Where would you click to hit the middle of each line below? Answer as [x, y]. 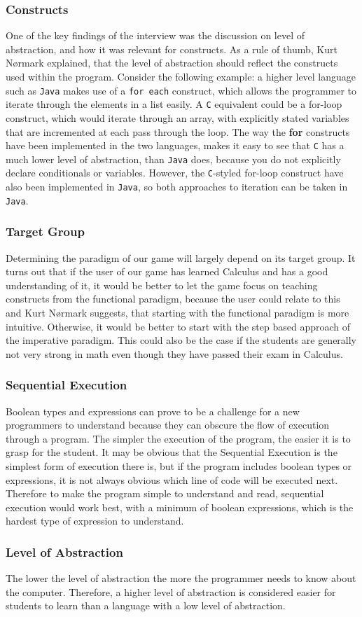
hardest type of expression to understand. [95, 521]
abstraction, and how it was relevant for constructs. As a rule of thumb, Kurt [172, 49]
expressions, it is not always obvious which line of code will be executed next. [172, 479]
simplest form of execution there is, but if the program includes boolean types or [179, 465]
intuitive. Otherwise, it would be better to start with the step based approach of [178, 326]
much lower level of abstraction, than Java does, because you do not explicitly [173, 159]
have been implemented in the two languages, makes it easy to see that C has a [175, 145]
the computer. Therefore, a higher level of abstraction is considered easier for [171, 591]
